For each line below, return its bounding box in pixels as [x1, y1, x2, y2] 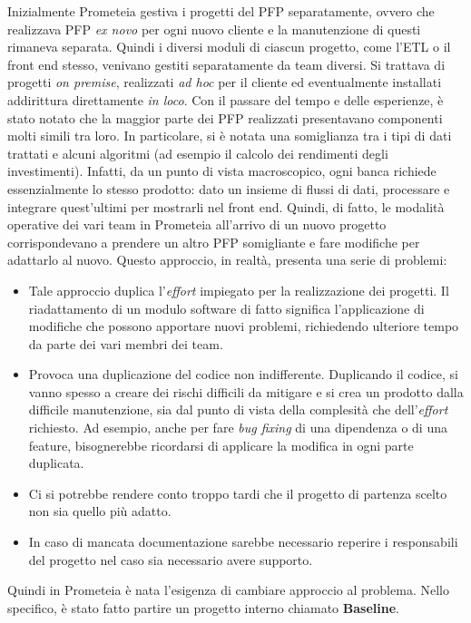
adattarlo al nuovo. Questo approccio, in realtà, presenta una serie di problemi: [7, 250, 447, 269]
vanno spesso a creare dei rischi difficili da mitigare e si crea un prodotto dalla [28, 382, 464, 401]
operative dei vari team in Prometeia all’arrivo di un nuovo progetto [7, 215, 387, 234]
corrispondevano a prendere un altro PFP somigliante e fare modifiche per [7, 232, 420, 251]
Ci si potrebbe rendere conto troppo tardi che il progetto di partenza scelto [28, 483, 447, 502]
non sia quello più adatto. [28, 501, 172, 521]
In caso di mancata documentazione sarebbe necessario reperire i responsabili [28, 532, 458, 551]
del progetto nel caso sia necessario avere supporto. [28, 550, 313, 569]
